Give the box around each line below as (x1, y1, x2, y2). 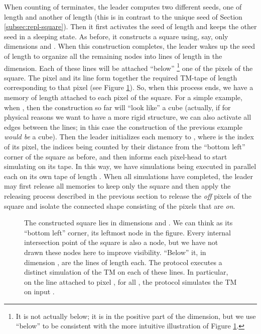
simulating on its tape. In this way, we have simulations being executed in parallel (4, 161, 256, 172)
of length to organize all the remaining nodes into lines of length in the (4, 50, 222, 61)
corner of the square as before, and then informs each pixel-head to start (4, 151, 227, 161)
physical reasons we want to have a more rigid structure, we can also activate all (4, 112, 251, 122)
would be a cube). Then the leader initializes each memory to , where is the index (4, 131, 254, 142)
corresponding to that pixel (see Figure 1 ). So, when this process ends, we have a (4, 82, 253, 93)
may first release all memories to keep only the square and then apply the (4, 181, 231, 191)
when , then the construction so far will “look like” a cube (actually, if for (4, 102, 231, 112)
